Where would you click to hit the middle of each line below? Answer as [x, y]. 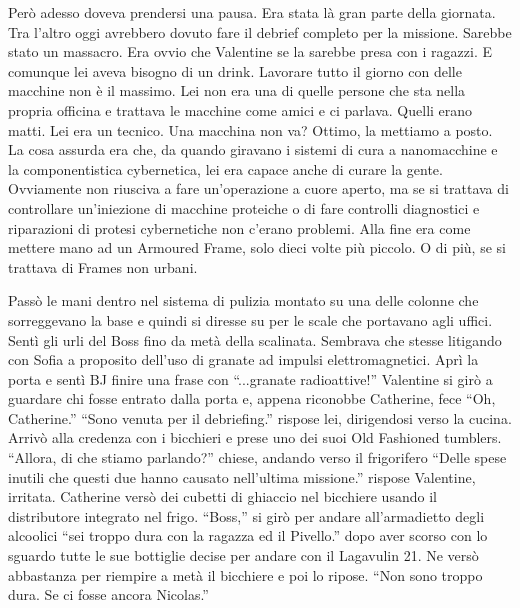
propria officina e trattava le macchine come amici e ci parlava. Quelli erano [240, 109]
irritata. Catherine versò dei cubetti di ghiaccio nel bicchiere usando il [222, 496]
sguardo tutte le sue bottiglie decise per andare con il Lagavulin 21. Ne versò [243, 555]
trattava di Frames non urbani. [103, 266]
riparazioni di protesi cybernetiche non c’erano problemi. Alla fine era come [239, 227]
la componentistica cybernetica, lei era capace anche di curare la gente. [225, 168]
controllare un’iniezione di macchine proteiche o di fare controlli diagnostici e [244, 207]
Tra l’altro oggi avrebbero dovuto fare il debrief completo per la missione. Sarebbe [260, 31]
